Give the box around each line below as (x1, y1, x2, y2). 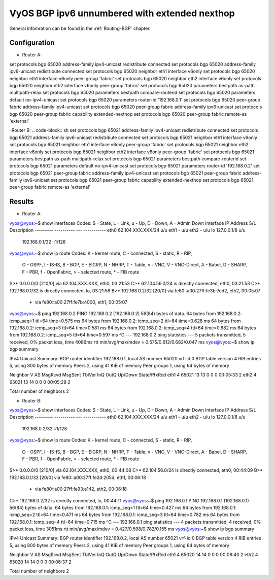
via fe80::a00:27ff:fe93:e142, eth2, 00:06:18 (35, 486, 127, 492)
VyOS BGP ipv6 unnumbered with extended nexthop (9, 8, 235, 19)
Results (9, 197, 34, 206)
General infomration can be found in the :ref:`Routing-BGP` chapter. (9, 25, 151, 31)
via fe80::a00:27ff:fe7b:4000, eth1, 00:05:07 (35, 299, 128, 305)
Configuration (9, 39, 55, 47)
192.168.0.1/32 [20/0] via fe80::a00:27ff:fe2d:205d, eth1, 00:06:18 (9, 474, 147, 481)
